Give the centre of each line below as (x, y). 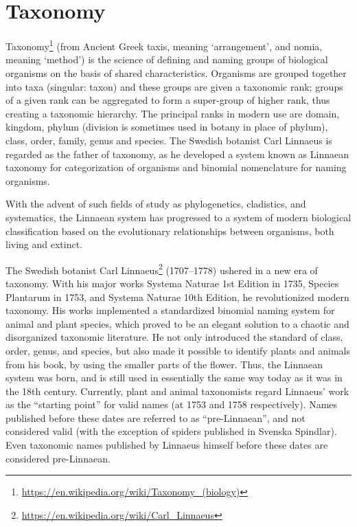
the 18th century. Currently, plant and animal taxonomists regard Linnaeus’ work (177, 391)
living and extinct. (44, 244)
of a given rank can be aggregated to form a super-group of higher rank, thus (168, 100)
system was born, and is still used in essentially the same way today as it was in (174, 378)
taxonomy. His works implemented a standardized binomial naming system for (170, 310)
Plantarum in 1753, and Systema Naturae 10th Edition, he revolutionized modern (177, 296)
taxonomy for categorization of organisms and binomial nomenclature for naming (176, 167)
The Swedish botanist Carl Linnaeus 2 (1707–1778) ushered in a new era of (162, 269)
